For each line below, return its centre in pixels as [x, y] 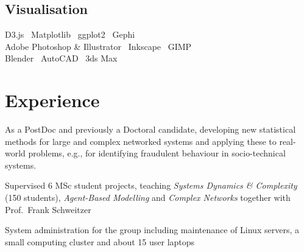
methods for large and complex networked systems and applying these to [141, 141]
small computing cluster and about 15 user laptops [100, 241]
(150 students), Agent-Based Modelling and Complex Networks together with [148, 198]
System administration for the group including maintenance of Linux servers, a [152, 230]
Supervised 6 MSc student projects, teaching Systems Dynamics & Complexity [151, 185]
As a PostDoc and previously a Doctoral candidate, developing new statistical [150, 129]
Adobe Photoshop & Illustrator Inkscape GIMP [98, 46]
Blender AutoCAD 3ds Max [61, 58]
